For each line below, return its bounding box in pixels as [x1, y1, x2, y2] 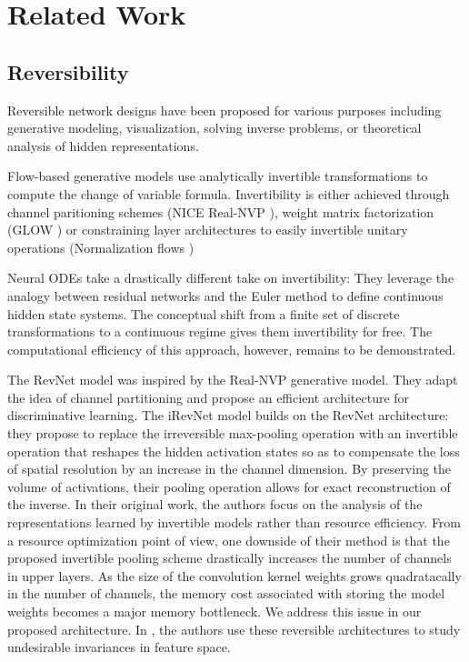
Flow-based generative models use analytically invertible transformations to [7, 166, 428, 186]
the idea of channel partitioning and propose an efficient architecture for [7, 387, 410, 406]
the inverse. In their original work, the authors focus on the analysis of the [7, 495, 423, 514]
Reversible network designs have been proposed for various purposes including [7, 100, 442, 119]
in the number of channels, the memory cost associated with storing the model [7, 584, 445, 603]
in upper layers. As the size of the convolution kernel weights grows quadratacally [7, 566, 462, 585]
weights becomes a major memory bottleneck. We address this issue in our [7, 602, 422, 621]
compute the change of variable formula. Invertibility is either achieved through [7, 184, 450, 203]
